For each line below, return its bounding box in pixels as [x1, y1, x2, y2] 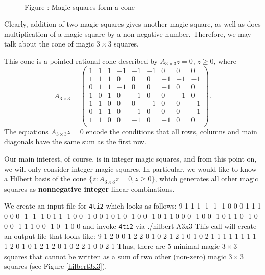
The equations [4, 126, 49, 136]
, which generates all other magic [155, 173, 258, 184]
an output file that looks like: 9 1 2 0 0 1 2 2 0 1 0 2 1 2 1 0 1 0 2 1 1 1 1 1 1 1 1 [4, 231, 256, 241]
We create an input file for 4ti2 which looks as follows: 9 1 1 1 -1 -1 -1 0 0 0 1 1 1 [4, 200, 261, 211]
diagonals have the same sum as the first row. [4, 136, 147, 147]
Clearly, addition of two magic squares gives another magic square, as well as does [4, 18, 261, 29]
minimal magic [173, 240, 220, 251]
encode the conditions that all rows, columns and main [86, 126, 257, 136]
